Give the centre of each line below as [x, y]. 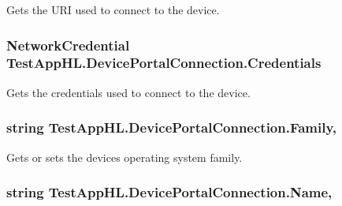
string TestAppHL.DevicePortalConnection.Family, [172, 127]
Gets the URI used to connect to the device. [113, 9]
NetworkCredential [68, 45]
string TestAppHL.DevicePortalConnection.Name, [169, 192]
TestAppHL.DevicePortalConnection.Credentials [164, 63]
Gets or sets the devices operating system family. [125, 157]
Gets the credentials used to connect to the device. [128, 92]
